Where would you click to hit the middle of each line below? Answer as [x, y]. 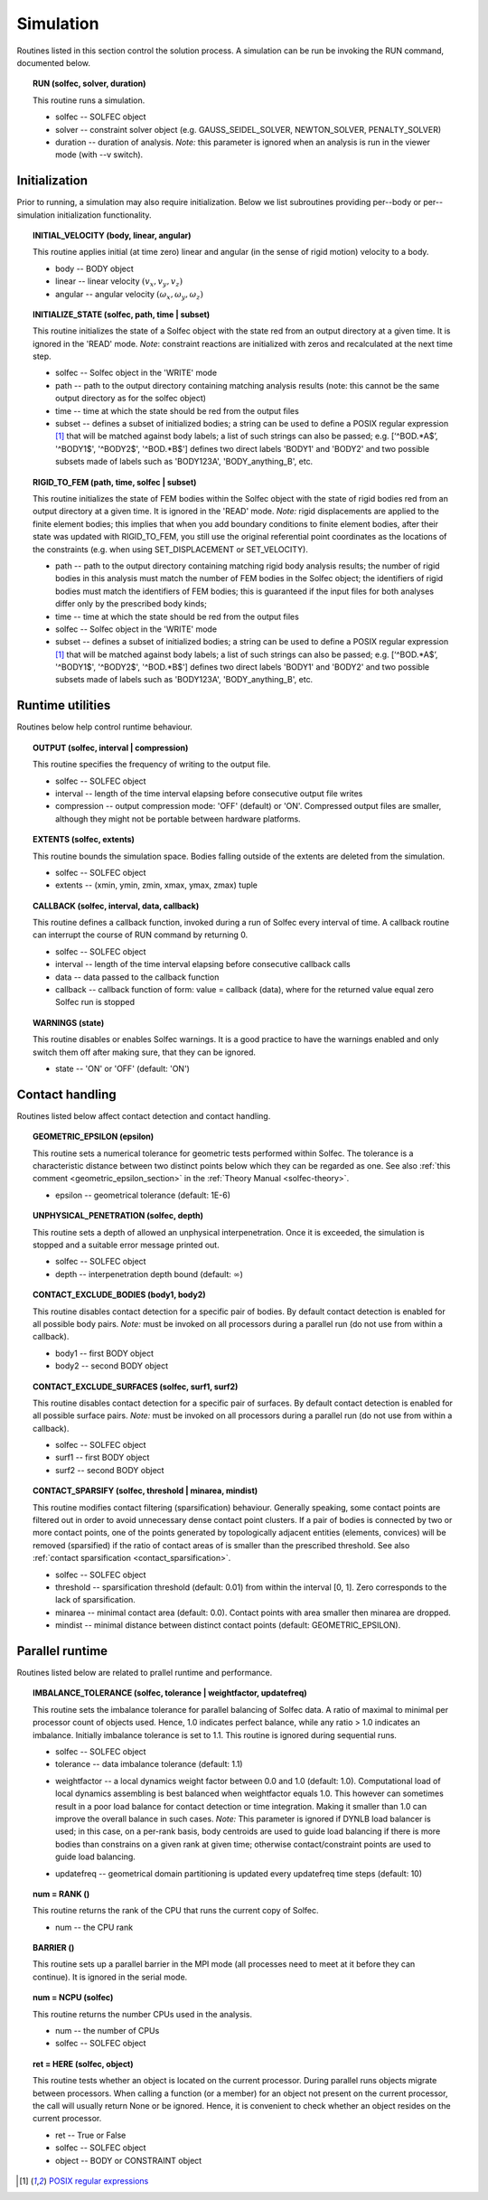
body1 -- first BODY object [104, 1353]
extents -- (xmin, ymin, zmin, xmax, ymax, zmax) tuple [156, 885]
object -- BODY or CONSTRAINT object [129, 2160]
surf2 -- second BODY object [110, 1470]
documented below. [53, 62]
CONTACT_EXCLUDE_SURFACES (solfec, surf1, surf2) [136, 1387]
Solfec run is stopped [95, 1002]
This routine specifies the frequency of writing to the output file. [152, 765]
